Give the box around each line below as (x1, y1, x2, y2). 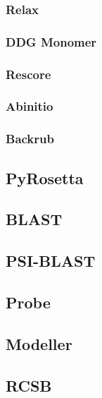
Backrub (6, 130, 54, 147)
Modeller (6, 332, 72, 354)
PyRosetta (6, 167, 84, 188)
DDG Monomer (6, 32, 97, 50)
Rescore (6, 65, 51, 83)
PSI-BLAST (6, 250, 96, 272)
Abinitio (6, 97, 53, 115)
